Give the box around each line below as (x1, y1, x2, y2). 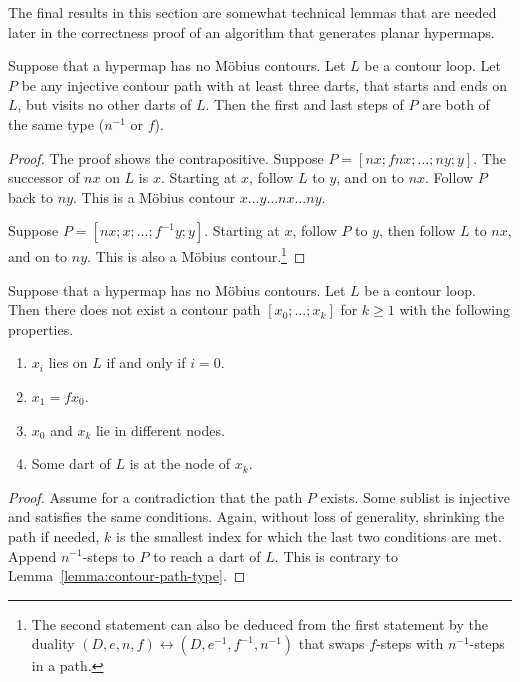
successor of (8, 167, 80, 188)
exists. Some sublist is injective (320, 486, 510, 507)
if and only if (106, 352, 186, 373)
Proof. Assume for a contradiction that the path (8, 486, 303, 507)
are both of (422, 94, 490, 115)
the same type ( (8, 113, 105, 134)
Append (8, 545, 57, 566)
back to (8, 186, 54, 207)
